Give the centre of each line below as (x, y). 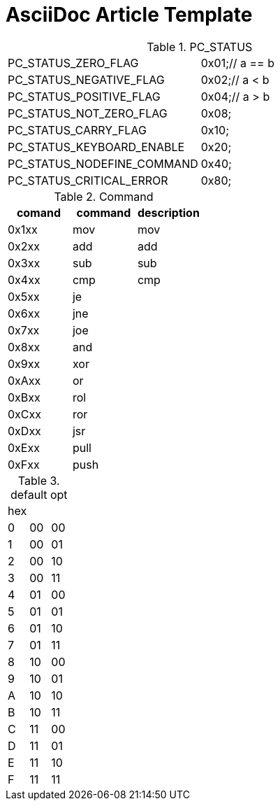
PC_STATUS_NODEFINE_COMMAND (103, 163)
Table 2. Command (104, 196)
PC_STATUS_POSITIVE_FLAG (84, 96)
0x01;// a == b (237, 63)
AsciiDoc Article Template (129, 15)
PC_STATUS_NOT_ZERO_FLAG (88, 113)
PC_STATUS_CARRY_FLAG (77, 130)
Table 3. (39, 480)
